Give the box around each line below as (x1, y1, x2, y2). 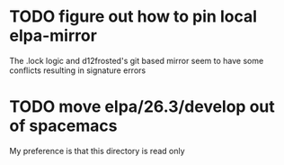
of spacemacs (9, 115, 118, 136)
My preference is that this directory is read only (9, 145, 186, 156)
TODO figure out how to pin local (9, 6, 258, 27)
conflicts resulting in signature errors (9, 65, 146, 76)
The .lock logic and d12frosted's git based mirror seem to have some (9, 55, 264, 66)
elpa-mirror (9, 25, 97, 46)
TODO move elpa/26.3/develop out (9, 96, 276, 117)
